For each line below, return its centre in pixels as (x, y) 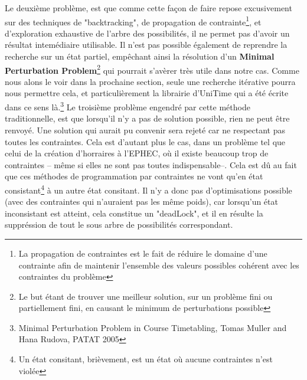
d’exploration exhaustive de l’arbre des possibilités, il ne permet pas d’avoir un (147, 33)
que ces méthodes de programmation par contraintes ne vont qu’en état (134, 176)
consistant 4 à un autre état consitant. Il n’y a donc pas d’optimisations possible (148, 189)
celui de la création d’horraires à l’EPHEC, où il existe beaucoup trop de (137, 153)
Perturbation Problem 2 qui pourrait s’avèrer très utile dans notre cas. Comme (152, 69)
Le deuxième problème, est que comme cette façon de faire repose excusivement (148, 8)
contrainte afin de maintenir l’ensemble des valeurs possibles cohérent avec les (159, 265)
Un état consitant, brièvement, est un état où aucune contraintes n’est (146, 359)
